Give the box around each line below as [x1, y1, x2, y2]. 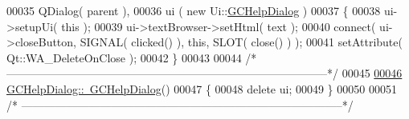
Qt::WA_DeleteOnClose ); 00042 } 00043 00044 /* [6, 49, 257, 65]
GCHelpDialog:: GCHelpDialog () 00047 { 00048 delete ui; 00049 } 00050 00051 [6, 80, 397, 97]
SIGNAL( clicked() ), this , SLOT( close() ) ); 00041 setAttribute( [80, 34, 403, 50]
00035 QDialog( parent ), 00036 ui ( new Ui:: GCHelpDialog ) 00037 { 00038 [6, 2, 381, 18]
